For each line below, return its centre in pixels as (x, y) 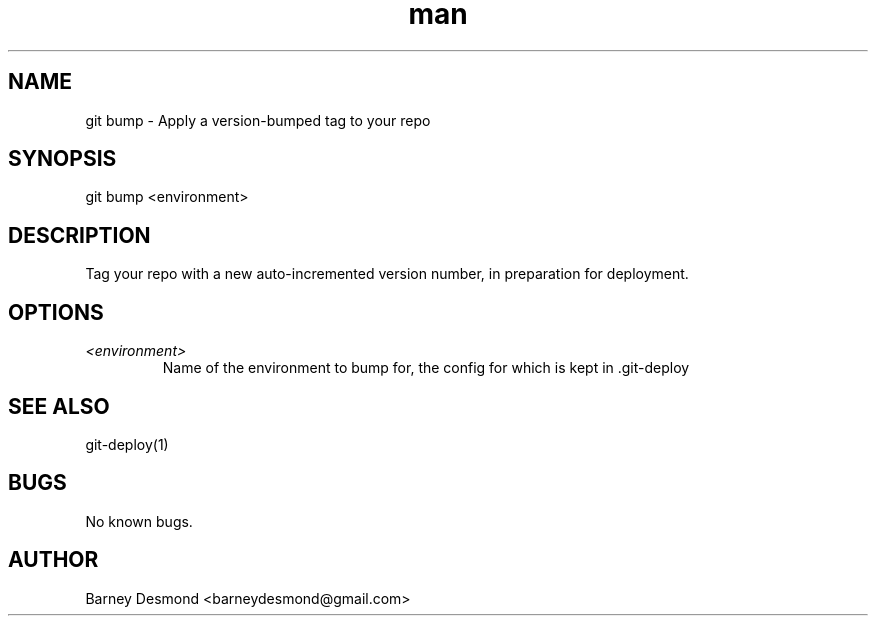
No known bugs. (139, 521)
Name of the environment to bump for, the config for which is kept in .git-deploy (426, 368)
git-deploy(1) (127, 444)
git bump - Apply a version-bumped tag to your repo (258, 120)
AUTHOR (53, 560)
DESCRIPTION (79, 235)
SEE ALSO (59, 406)
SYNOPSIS (62, 159)
